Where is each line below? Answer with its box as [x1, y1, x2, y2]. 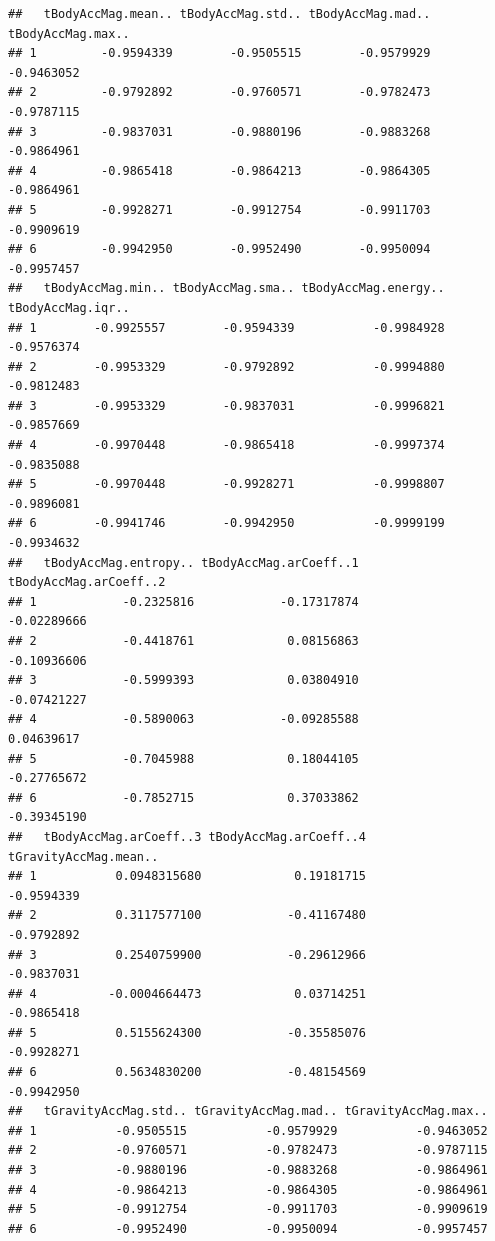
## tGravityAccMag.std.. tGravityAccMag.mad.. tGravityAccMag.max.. [8, 1104, 488, 1119]
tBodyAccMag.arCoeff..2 [8, 575, 166, 590]
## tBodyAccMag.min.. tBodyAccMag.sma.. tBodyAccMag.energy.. [8, 281, 445, 296]
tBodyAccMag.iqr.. [8, 300, 130, 315]
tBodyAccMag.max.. [8, 26, 130, 41]
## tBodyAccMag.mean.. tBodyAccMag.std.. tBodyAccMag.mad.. [8, 7, 431, 21]
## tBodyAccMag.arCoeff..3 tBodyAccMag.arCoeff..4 [8, 829, 366, 844]
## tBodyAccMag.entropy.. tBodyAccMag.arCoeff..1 [8, 555, 359, 570]
